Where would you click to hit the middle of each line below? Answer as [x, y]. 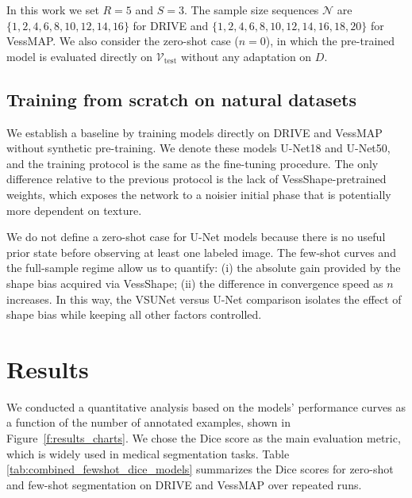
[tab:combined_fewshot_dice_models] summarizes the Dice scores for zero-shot [200, 469]
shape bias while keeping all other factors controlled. [134, 314]
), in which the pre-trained [330, 41]
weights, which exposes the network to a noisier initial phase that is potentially [199, 194]
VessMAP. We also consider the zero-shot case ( [123, 41]
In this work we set [53, 10]
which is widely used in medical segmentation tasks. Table [148, 453]
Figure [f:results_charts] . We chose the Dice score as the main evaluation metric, [204, 438]
